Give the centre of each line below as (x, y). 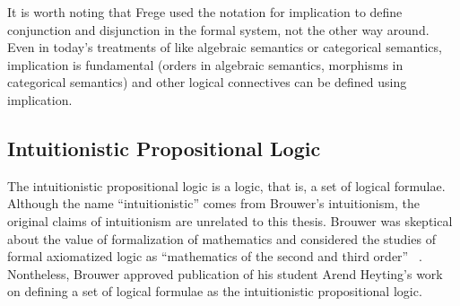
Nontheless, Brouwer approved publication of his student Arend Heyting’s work (225, 273)
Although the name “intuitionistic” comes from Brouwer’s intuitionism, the (213, 203)
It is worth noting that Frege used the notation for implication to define (205, 12)
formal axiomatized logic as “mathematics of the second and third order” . (215, 256)
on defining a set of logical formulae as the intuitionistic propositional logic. (215, 291)
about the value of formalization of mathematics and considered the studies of (221, 238)
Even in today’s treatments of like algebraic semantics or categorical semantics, (225, 47)
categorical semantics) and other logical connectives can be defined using (207, 82)
